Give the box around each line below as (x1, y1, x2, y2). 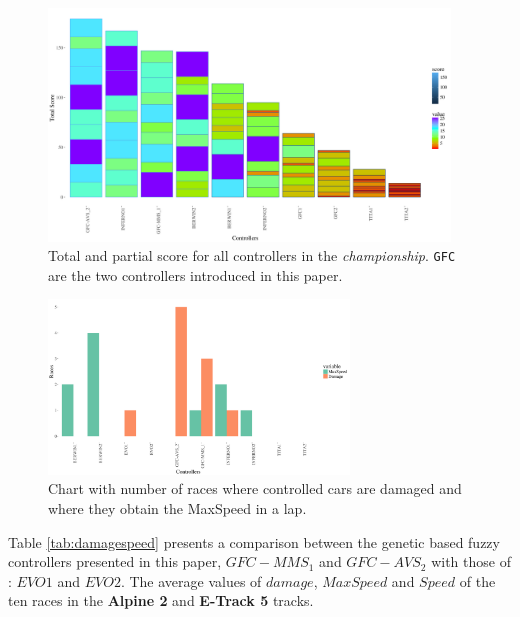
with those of (431, 551, 511, 572)
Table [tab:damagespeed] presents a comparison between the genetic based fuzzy (8, 531, 500, 552)
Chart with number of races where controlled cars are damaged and (48, 478, 462, 499)
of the (459, 570, 496, 591)
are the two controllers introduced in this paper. (48, 264, 343, 285)
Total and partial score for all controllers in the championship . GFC (48, 245, 456, 266)
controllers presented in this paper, (8, 551, 222, 572)
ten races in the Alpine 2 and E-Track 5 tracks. (8, 590, 314, 611)
